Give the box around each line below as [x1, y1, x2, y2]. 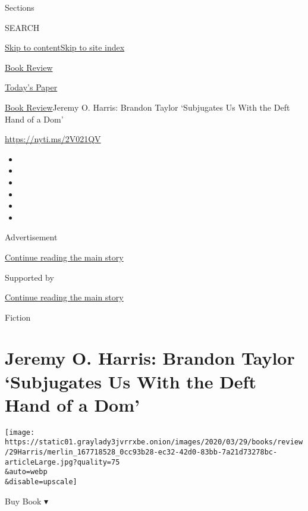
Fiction [5, 311, 31, 323]
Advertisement [5, 231, 58, 243]
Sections [5, 1, 34, 13]
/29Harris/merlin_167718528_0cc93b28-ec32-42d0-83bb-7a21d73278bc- [5, 448, 278, 457]
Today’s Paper [5, 81, 58, 93]
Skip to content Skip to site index [5, 41, 125, 54]
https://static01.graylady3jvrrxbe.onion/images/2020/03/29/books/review [5, 438, 303, 447]
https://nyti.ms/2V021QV [5, 133, 101, 145]
